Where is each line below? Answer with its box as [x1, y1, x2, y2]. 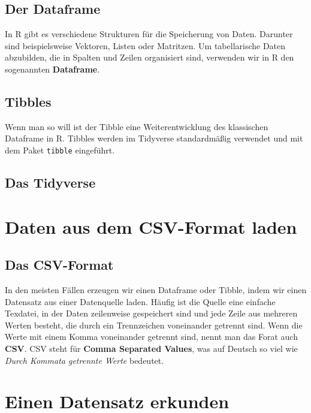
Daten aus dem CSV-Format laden [5, 214, 297, 239]
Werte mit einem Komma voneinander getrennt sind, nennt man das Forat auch [5, 330, 298, 343]
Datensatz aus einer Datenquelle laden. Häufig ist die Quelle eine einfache [5, 295, 276, 308]
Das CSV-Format [5, 255, 114, 274]
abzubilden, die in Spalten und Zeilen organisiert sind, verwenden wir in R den [5, 51, 294, 64]
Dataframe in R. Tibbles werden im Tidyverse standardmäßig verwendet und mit [5, 132, 303, 144]
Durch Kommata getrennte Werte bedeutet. [5, 354, 164, 366]
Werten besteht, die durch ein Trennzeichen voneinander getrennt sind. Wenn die [5, 318, 303, 331]
